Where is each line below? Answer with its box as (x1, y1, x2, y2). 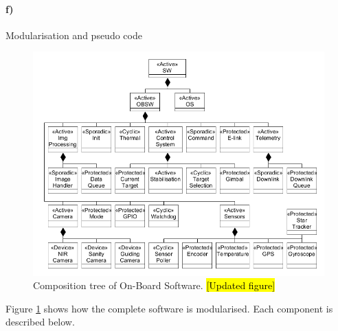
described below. (5, 315, 75, 329)
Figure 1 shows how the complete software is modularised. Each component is (5, 301, 333, 315)
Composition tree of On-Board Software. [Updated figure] (33, 278, 275, 293)
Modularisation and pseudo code (5, 27, 142, 42)
